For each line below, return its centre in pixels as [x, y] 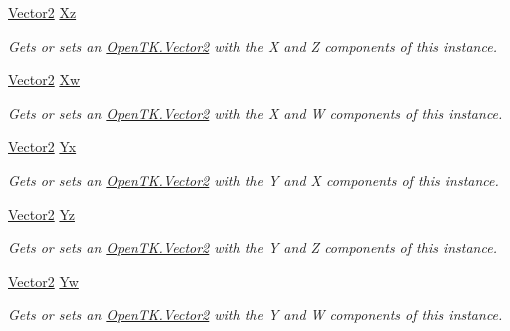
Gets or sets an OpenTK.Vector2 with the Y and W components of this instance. [255, 314]
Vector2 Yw [43, 280]
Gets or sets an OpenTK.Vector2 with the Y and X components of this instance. [253, 179]
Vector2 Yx [42, 146]
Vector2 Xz [42, 12]
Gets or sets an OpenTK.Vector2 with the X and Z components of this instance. [252, 45]
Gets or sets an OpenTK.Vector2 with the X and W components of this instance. [255, 112]
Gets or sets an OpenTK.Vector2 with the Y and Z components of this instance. [252, 247]
